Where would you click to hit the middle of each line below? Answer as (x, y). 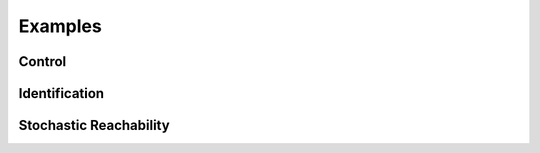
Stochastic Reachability (94, 125)
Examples (60, 26)
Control (42, 61)
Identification (61, 93)
